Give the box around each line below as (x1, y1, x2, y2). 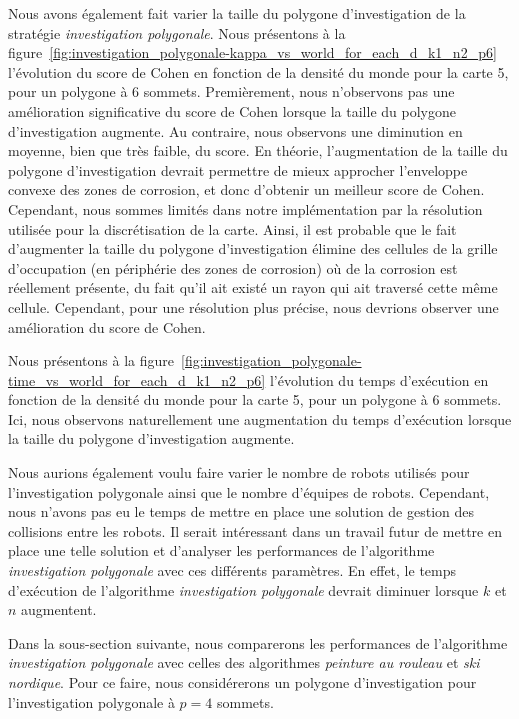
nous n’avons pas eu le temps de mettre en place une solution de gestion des (8, 501, 475, 522)
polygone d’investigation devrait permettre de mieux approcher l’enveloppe (8, 159, 468, 180)
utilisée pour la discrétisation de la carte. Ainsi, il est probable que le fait (8, 218, 457, 239)
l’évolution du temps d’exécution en (269, 369, 489, 390)
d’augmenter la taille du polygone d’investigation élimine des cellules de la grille (8, 238, 498, 259)
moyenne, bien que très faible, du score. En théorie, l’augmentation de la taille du (8, 140, 508, 161)
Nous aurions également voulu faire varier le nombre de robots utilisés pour (8, 462, 470, 483)
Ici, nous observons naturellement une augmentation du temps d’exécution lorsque (8, 408, 512, 429)
